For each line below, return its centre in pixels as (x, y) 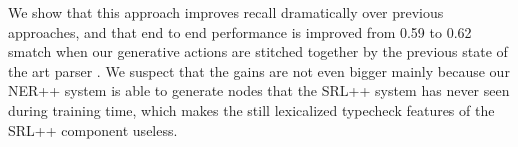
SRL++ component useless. (93, 129)
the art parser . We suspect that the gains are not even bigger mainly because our (259, 70)
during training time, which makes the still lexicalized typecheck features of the (251, 109)
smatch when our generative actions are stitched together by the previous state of (258, 51)
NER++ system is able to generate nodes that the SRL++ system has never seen (259, 90)
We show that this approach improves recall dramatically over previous (226, 12)
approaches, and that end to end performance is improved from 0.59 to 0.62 (240, 31)
